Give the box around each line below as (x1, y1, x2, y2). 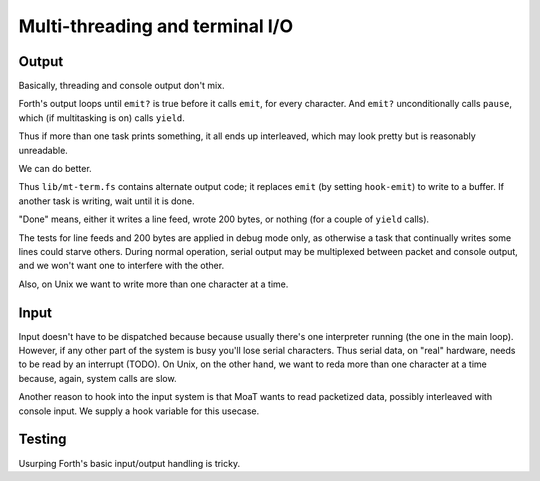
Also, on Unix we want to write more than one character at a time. (18, 278, 289, 290)
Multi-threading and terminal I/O (18, 15, 294, 37)
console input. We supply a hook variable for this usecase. (18, 405, 260, 417)
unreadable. (18, 144, 69, 156)
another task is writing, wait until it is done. (18, 195, 195, 207)
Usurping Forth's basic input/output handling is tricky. (18, 457, 240, 469)
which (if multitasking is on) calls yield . (18, 111, 185, 124)
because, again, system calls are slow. (18, 372, 177, 384)
